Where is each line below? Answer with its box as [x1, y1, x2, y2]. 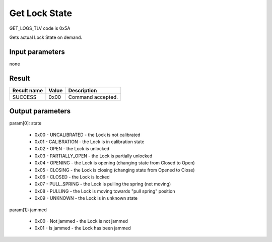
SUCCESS [12, 93, 37, 100]
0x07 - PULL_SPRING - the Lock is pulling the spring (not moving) [34, 181, 171, 187]
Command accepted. [68, 93, 118, 100]
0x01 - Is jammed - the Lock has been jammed [34, 225, 131, 231]
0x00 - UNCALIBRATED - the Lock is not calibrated [34, 132, 141, 138]
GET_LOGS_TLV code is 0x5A [9, 25, 71, 31]
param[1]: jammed [9, 207, 47, 213]
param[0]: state [9, 120, 42, 126]
